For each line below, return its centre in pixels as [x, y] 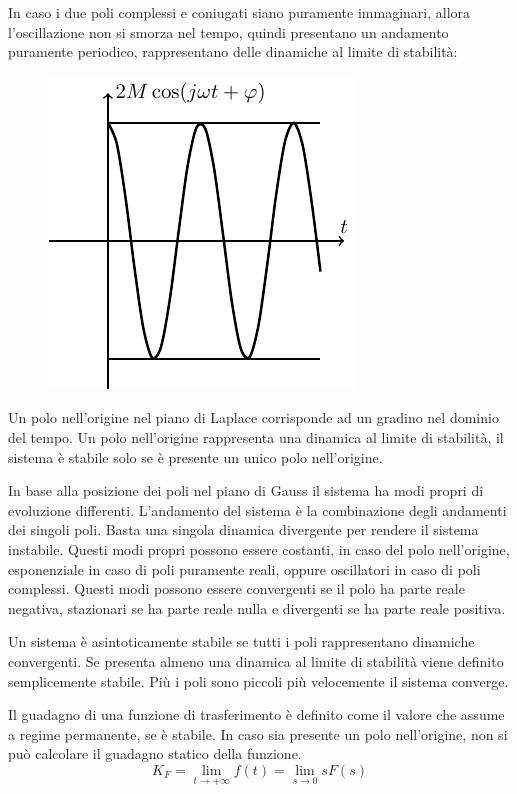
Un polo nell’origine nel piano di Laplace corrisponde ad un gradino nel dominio [253, 417]
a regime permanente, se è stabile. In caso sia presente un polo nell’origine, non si [258, 733]
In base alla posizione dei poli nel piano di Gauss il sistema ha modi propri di [246, 490]
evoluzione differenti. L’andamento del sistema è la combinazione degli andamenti [257, 509]
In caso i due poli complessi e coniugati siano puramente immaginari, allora [239, 12]
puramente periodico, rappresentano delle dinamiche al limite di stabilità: [233, 51]
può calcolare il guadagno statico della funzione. [155, 753]
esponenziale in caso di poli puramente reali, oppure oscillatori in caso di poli [244, 568]
